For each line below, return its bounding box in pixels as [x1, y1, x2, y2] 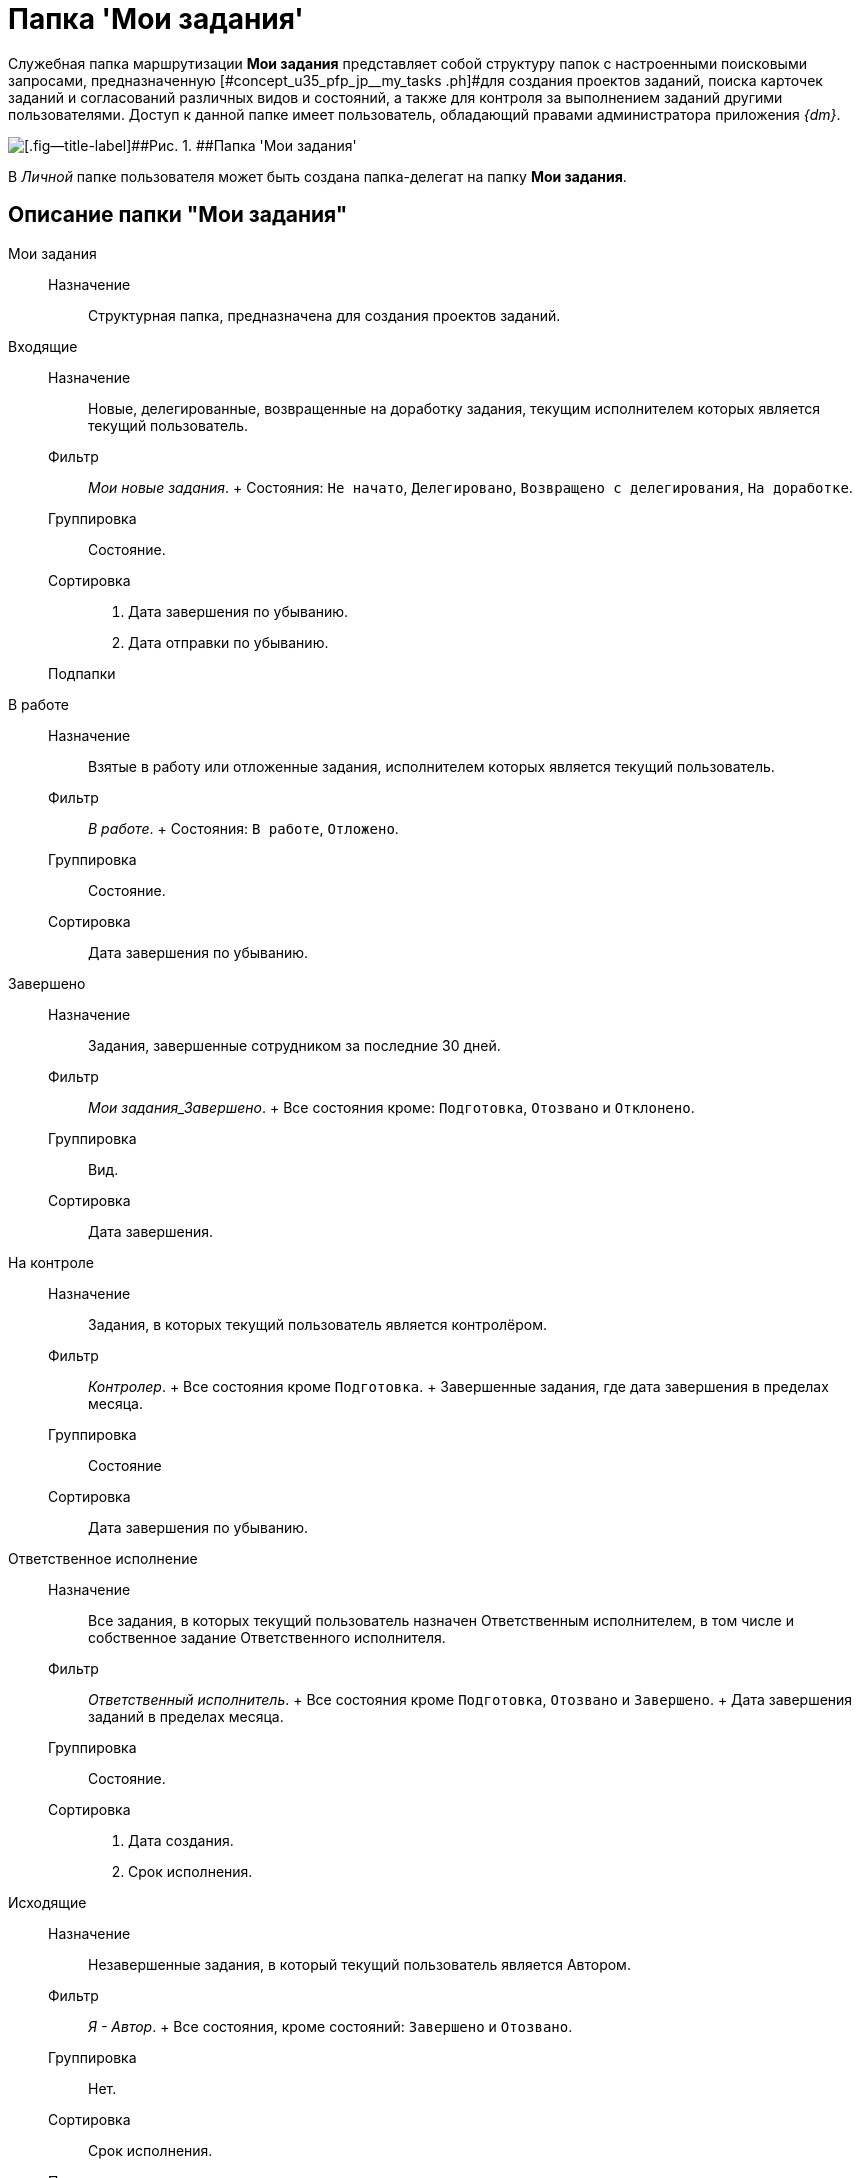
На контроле [8, 1253, 95, 1271]
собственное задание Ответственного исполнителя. [88, 1628, 446, 1646]
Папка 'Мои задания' [8, 2, 304, 36]
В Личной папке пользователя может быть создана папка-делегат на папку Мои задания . [8, 167, 627, 185]
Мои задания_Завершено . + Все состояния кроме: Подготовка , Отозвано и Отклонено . [88, 1098, 695, 1116]
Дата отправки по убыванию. [128, 633, 329, 651]
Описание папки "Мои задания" [8, 202, 348, 228]
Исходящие [8, 1893, 87, 1911]
